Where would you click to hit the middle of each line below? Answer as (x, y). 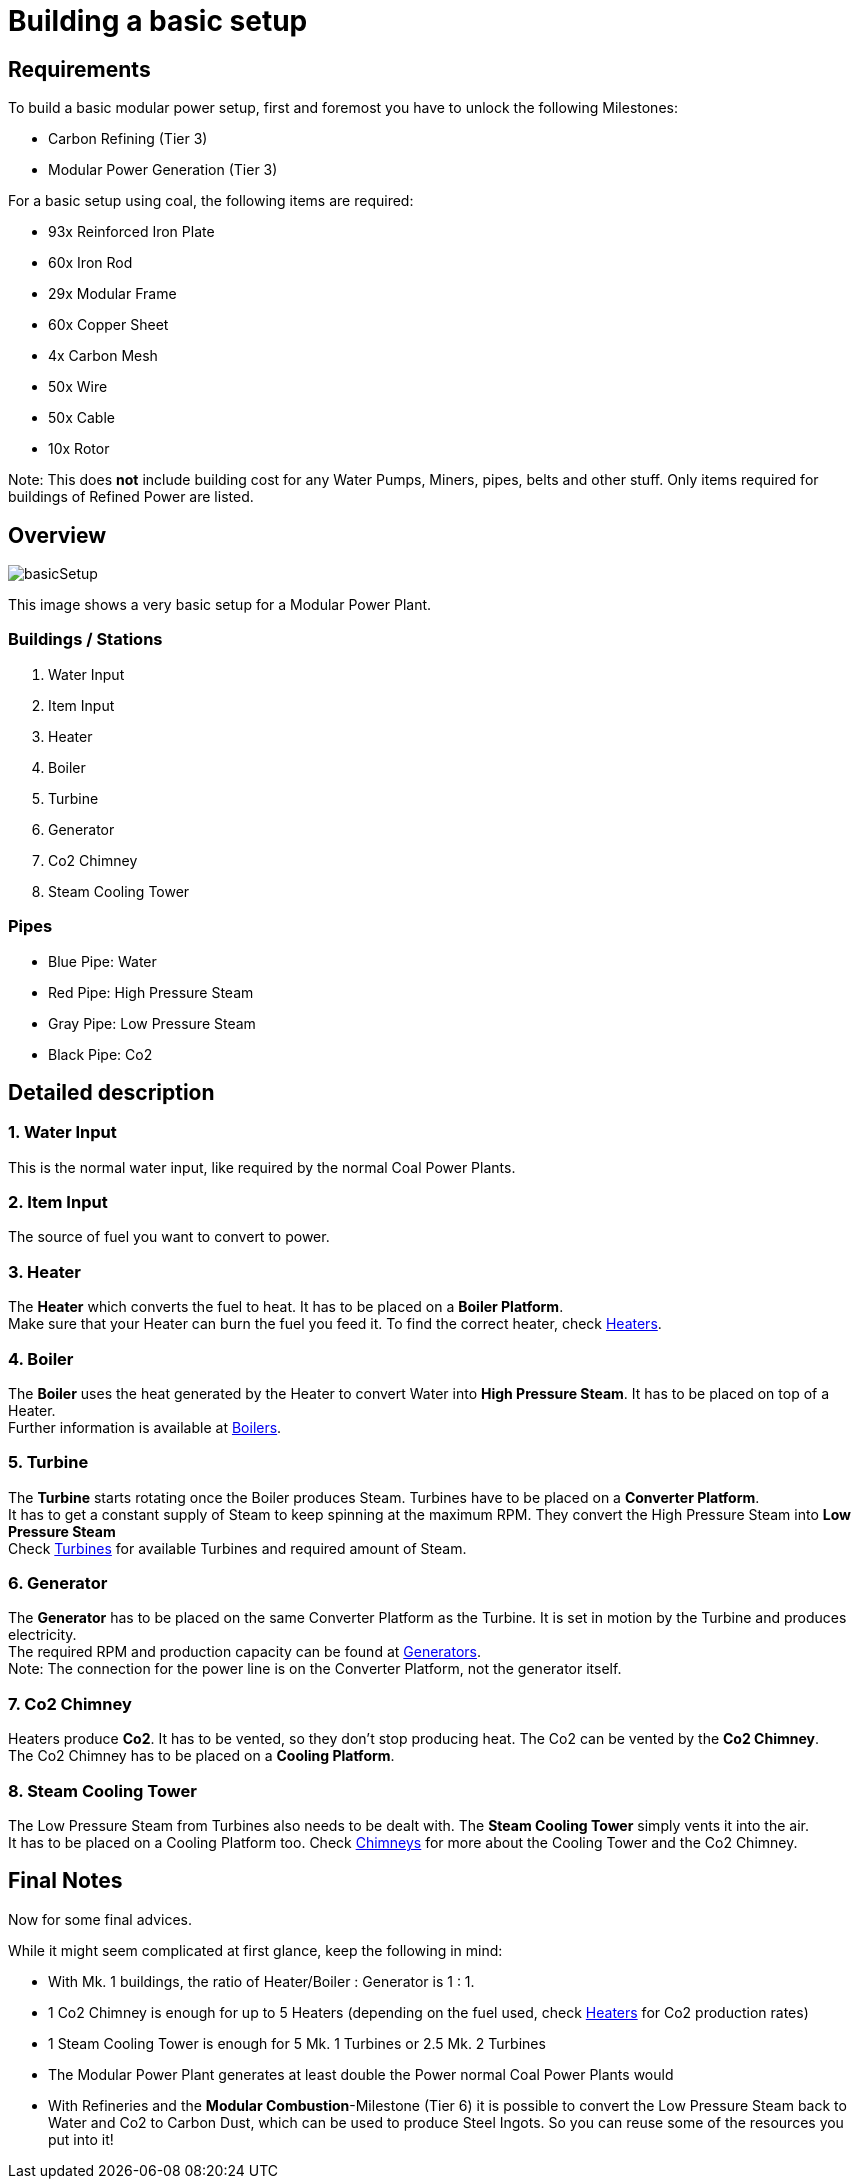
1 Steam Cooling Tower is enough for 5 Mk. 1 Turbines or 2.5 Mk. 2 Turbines (297, 2043)
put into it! (81, 2139)
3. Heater (44, 1271)
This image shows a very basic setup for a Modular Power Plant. (220, 605)
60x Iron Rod (90, 263)
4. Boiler (41, 1358)
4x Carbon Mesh (103, 356)
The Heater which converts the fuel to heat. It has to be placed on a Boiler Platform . (286, 1307)
